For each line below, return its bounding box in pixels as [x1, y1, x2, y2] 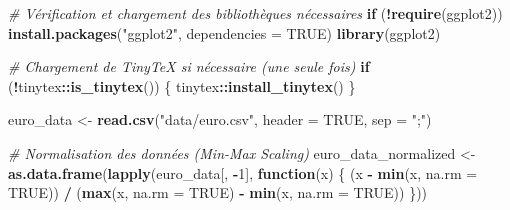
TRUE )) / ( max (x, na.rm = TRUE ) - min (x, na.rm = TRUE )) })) [8, 182, 428, 203]
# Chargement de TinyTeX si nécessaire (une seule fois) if [8, 56, 370, 77]
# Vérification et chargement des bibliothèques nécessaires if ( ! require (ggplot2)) [8, 3, 503, 23]
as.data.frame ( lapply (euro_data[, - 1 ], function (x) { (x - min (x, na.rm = [8, 162, 478, 183]
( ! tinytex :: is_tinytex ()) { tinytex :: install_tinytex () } [8, 75, 356, 96]
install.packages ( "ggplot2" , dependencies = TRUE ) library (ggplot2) [8, 22, 441, 43]
